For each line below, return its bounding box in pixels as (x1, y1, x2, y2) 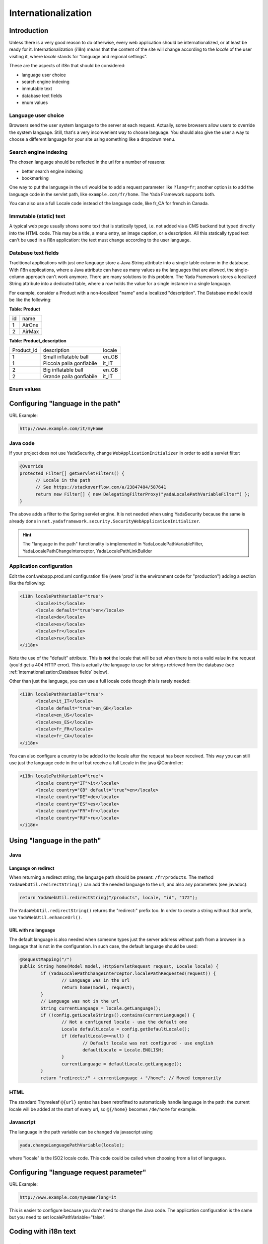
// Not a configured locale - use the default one (61, 1019, 188, 1025)
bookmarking (21, 175, 49, 181)
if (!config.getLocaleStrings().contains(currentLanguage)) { (40, 1013, 196, 1018)
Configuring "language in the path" (9, 400, 121, 408)
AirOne (22, 321, 39, 328)
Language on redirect (9, 865, 55, 871)
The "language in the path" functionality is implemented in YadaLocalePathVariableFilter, (22, 541, 203, 547)
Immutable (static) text (9, 212, 66, 219)
